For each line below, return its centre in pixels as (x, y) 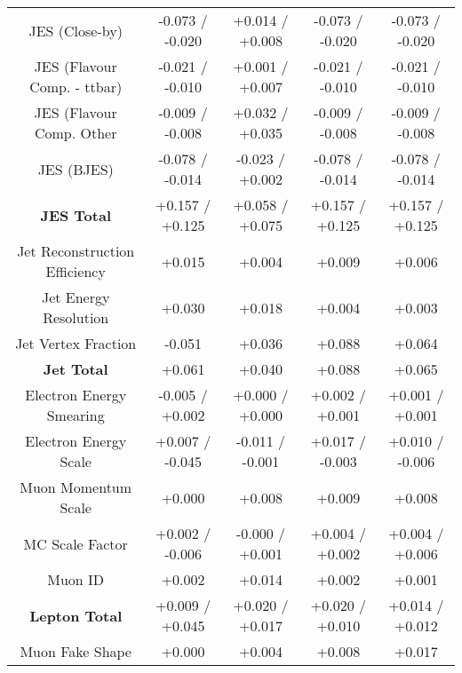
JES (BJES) (76, 169)
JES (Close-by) (76, 30)
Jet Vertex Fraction (76, 343)
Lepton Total (76, 615)
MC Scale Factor (76, 543)
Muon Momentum (76, 487)
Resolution (76, 317)
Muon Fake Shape (76, 651)
